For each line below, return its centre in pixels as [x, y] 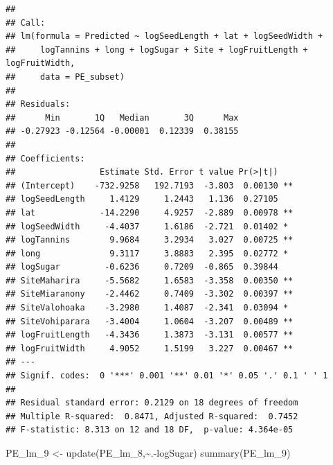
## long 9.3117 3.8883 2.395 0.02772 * [147, 253]
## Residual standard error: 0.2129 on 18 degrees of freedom [152, 403]
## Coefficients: [45, 158]
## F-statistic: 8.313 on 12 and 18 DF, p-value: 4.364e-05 [150, 430]
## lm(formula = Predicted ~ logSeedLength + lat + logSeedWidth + [164, 36]
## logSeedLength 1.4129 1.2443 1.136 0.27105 [142, 199]
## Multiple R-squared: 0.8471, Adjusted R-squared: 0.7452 [152, 416]
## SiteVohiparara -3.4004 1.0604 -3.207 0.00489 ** [150, 321]
